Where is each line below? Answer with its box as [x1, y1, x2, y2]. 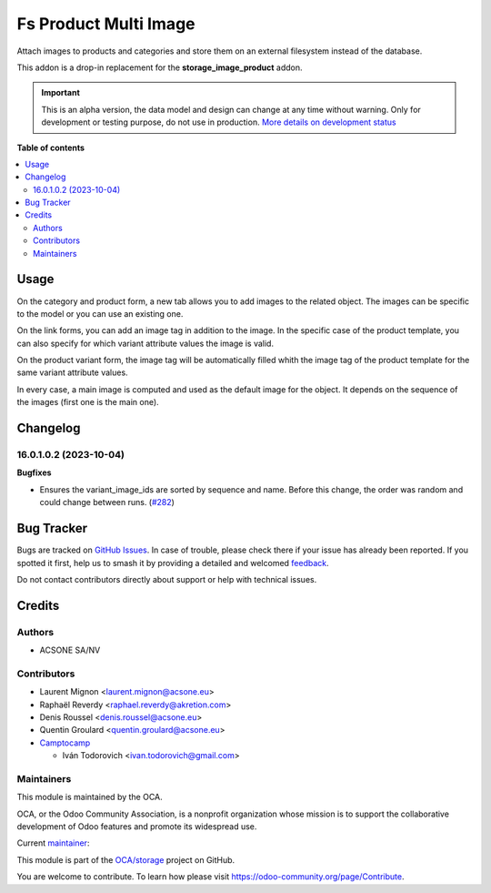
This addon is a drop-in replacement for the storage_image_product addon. [16, 62, 303, 73]
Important [41, 87, 81, 98]
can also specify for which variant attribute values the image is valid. [16, 338, 275, 349]
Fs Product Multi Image [16, 14, 195, 34]
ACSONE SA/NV [39, 644, 101, 655]
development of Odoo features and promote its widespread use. [16, 821, 257, 832]
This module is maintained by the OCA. [16, 792, 163, 803]
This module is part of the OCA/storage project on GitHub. [16, 854, 235, 865]
